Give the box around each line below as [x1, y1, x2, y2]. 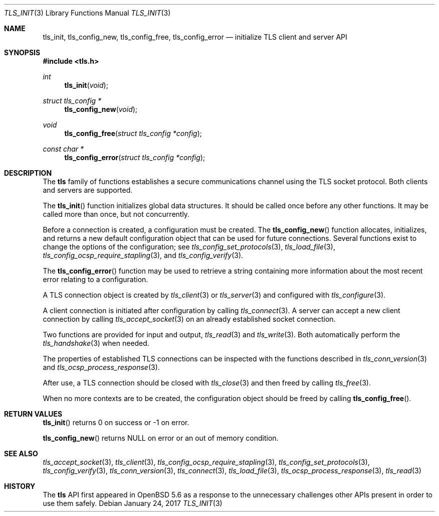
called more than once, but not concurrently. [43, 210, 190, 218]
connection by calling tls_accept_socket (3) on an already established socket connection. [43, 315, 336, 323]
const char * [43, 145, 84, 153]
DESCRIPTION [4, 169, 52, 177]
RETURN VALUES [4, 410, 63, 418]
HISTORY [4, 482, 36, 490]
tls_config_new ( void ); [64, 105, 138, 113]
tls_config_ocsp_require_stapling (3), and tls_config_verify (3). [43, 251, 244, 260]
